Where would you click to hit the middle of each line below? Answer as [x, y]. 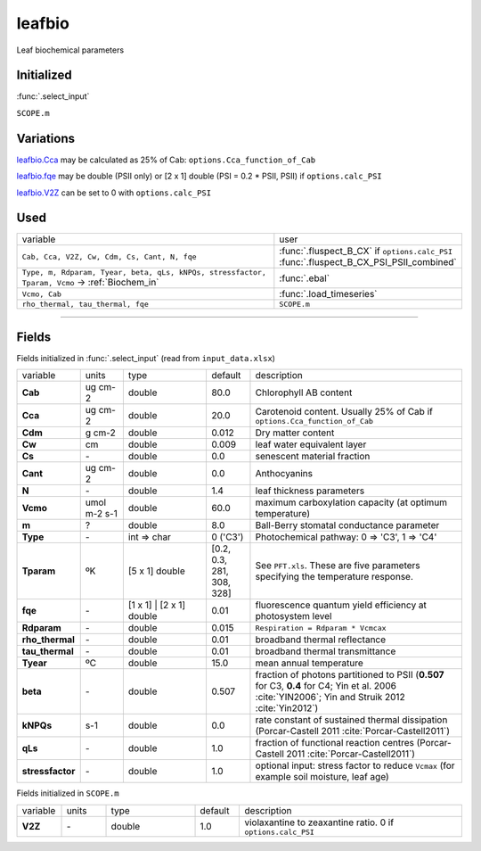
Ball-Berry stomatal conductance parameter [347, 525]
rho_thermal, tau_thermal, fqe [85, 305]
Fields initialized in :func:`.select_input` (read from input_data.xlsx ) [146, 358]
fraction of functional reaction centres [334, 743]
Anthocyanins [284, 474]
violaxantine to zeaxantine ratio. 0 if [319, 822]
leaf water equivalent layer [311, 444]
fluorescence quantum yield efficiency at [341, 605]
